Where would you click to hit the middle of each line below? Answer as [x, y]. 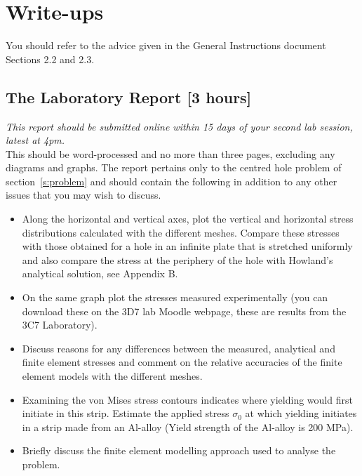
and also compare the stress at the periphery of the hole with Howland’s [177, 259]
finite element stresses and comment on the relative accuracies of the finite [182, 362]
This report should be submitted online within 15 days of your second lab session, [179, 126]
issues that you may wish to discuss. [83, 195]
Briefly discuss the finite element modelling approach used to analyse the [179, 450]
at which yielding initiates [301, 413]
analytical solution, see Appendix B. [100, 273]
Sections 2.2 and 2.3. [50, 59]
